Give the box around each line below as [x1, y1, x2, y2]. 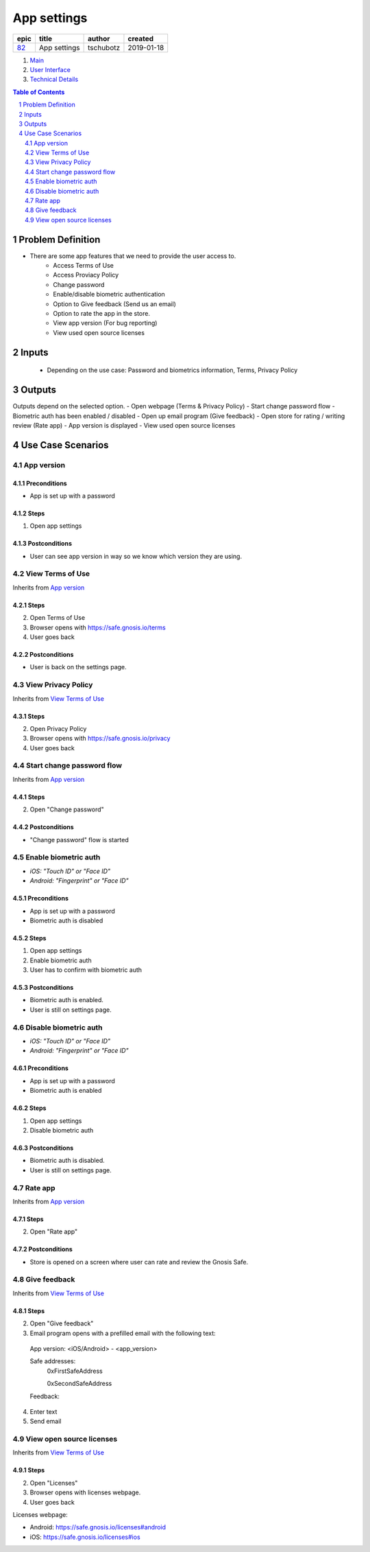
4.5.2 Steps [12, 934, 47, 942]
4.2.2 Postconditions [12, 650, 74, 658]
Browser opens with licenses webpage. [29, 1488, 141, 1496]
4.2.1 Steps [12, 601, 45, 609]
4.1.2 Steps [12, 509, 45, 518]
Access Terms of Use [53, 262, 114, 270]
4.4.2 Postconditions [12, 823, 75, 831]
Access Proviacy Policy [53, 271, 119, 279]
